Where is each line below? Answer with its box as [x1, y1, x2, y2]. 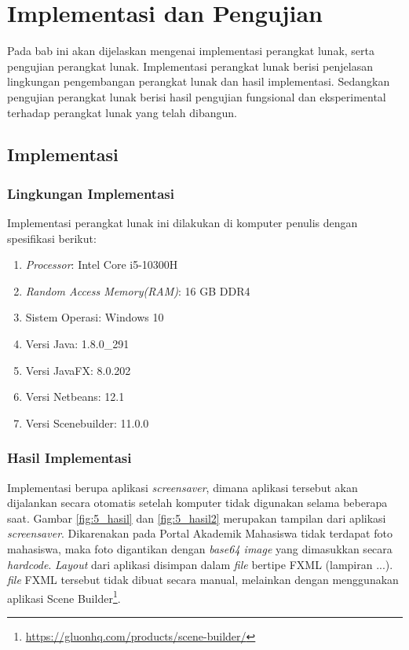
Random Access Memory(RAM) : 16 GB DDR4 [25, 282, 250, 299]
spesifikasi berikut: [7, 230, 97, 246]
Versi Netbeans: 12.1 [25, 388, 125, 405]
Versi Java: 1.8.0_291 [25, 336, 130, 352]
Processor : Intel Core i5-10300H [25, 256, 178, 273]
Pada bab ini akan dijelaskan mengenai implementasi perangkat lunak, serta [7, 42, 374, 59]
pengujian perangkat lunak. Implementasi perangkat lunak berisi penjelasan [7, 57, 373, 74]
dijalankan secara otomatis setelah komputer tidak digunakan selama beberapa [7, 494, 388, 511]
